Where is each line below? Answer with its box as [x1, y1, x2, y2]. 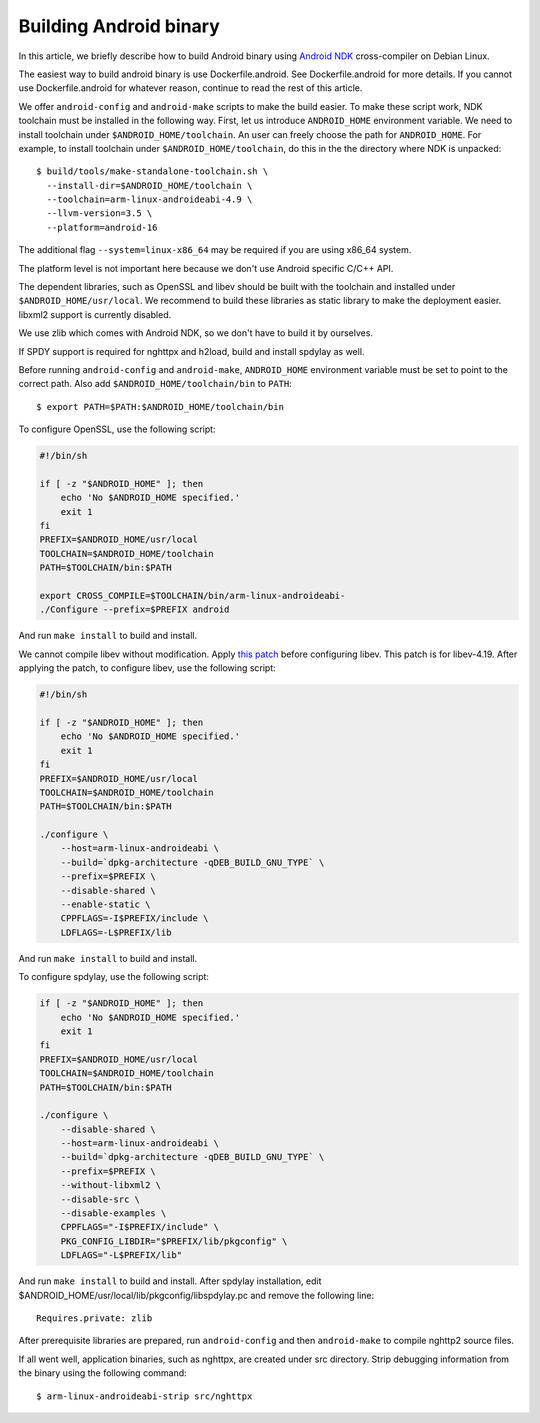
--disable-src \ [60, 1193, 140, 1205]
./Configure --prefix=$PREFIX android [39, 604, 230, 615]
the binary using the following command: [18, 1367, 187, 1379]
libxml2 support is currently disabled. [18, 308, 172, 320]
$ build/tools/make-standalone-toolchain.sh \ [36, 166, 269, 177]
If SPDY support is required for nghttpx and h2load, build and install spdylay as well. [18, 345, 365, 357]
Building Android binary [18, 15, 220, 37]
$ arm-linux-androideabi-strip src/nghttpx [36, 1390, 253, 1402]
